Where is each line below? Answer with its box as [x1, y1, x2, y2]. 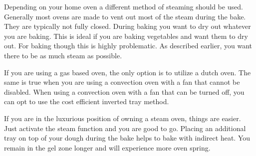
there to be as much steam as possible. [4, 50, 122, 60]
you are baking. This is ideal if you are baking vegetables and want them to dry [4, 30, 248, 41]
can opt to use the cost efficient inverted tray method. [4, 96, 169, 107]
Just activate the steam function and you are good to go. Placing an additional [4, 123, 246, 133]
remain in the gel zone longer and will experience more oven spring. [4, 142, 211, 153]
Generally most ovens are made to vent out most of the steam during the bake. [4, 11, 246, 21]
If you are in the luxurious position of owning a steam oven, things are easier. [4, 113, 241, 123]
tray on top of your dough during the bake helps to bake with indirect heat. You [4, 133, 251, 143]
